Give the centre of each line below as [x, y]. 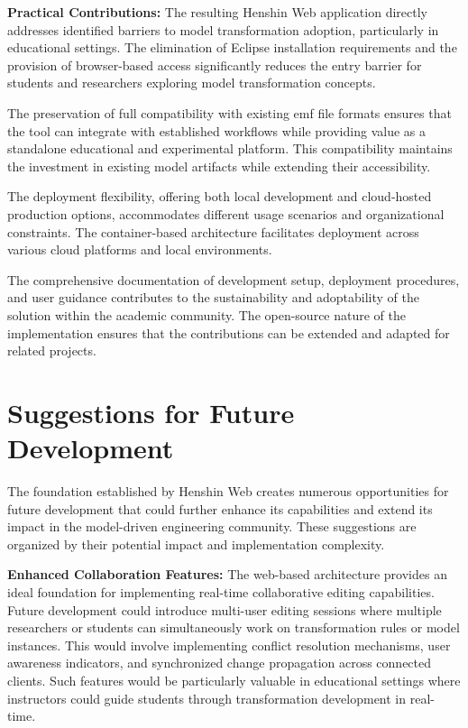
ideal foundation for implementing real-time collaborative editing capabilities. [221, 591]
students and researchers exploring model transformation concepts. [192, 83]
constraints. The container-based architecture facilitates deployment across [213, 231]
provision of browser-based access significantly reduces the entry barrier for [215, 65]
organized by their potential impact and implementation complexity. [196, 544]
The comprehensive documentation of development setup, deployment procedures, [234, 279]
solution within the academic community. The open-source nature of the [207, 314]
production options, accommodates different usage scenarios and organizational [226, 213]
